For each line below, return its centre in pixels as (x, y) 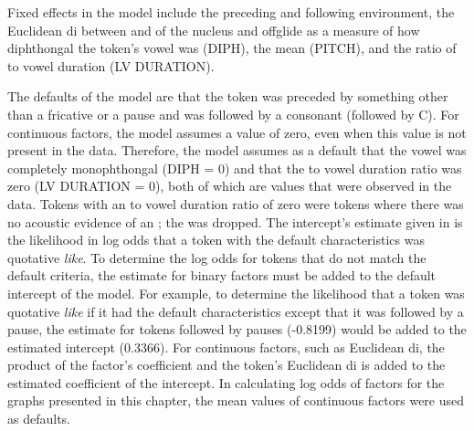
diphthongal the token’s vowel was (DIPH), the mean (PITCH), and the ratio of (232, 48)
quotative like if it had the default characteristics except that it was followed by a (236, 311)
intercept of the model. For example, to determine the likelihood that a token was (236, 293)
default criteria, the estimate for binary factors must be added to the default (222, 275)
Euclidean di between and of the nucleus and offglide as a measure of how (214, 30)
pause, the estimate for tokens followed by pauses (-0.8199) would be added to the (237, 329)
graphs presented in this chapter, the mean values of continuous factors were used (236, 400)
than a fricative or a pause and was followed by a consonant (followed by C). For (233, 114)
